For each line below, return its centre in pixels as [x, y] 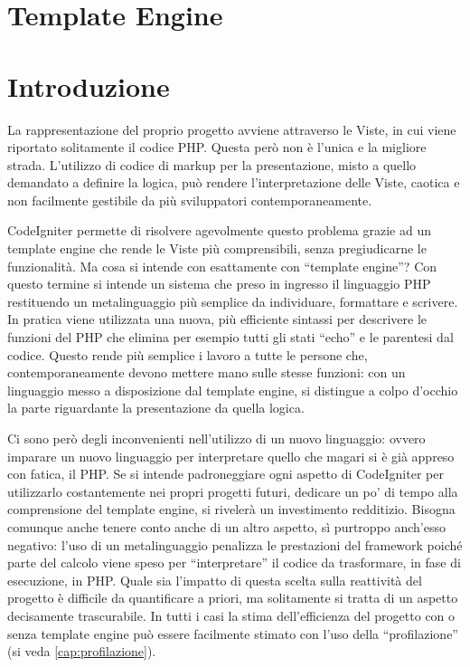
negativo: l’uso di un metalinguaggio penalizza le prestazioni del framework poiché [235, 544]
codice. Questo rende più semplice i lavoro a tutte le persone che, [188, 354]
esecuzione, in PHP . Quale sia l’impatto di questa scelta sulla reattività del [215, 580]
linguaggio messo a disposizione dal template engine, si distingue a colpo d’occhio [233, 390]
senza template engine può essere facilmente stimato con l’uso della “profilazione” [233, 633]
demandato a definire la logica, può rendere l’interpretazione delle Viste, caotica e [234, 182]
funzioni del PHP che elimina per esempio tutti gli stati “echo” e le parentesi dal [230, 337]
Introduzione [89, 86]
